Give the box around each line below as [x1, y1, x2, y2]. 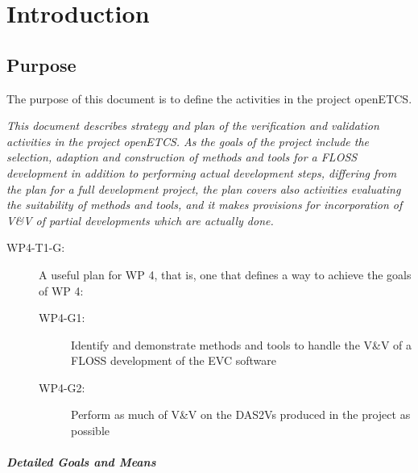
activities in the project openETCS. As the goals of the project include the [6, 132, 370, 149]
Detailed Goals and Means [6, 454, 156, 471]
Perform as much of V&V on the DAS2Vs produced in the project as [71, 406, 411, 423]
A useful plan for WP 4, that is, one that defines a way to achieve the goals [39, 266, 412, 283]
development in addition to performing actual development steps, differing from [6, 164, 397, 181]
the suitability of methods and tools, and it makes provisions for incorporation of [6, 196, 403, 213]
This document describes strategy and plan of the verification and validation [6, 117, 379, 134]
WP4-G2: [39, 379, 85, 396]
